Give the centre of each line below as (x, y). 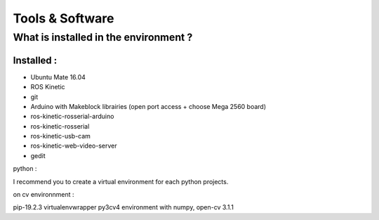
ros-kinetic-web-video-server (74, 146)
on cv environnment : (44, 195)
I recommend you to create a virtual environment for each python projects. (121, 181)
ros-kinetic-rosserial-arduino (72, 117)
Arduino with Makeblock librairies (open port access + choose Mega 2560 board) (148, 106)
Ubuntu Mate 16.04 (58, 77)
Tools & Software (64, 18)
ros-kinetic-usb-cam (61, 136)
